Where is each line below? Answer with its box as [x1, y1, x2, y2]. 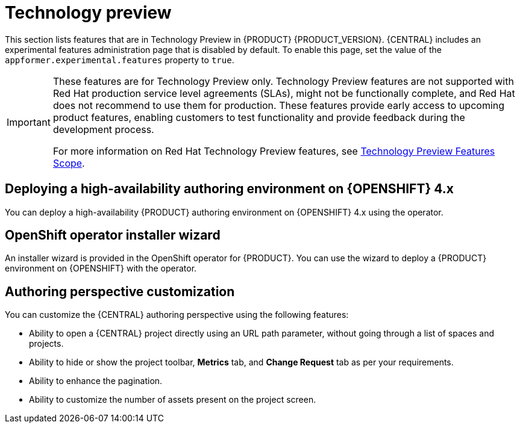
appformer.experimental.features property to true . [5, 54, 234, 65]
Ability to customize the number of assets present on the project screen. [29, 394, 316, 405]
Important [7, 116, 51, 128]
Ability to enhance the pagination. [29, 376, 163, 386]
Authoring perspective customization [5, 284, 235, 299]
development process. [52, 123, 154, 135]
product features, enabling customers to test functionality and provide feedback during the [52, 111, 465, 123]
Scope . [52, 157, 85, 169]
